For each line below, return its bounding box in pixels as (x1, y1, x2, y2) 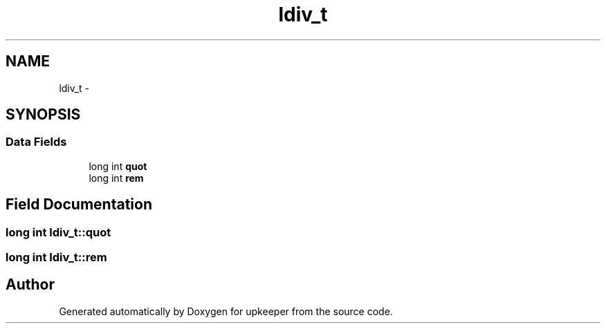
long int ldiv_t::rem (6, 250, 107, 265)
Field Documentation (6, 196, 152, 214)
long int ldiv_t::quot (6, 225, 111, 239)
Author (6, 276, 55, 294)
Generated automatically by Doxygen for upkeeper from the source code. (59, 305, 393, 317)
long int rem (89, 171, 144, 184)
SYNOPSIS (6, 106, 81, 124)
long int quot (89, 160, 147, 172)
